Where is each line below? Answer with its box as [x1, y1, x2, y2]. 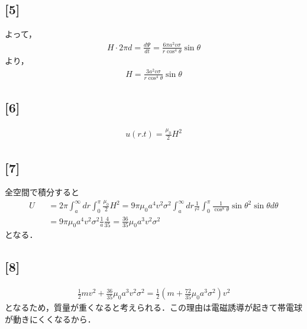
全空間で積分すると [5, 186, 79, 198]
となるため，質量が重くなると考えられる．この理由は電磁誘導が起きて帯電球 [5, 301, 302, 314]
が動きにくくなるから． [5, 312, 96, 325]
